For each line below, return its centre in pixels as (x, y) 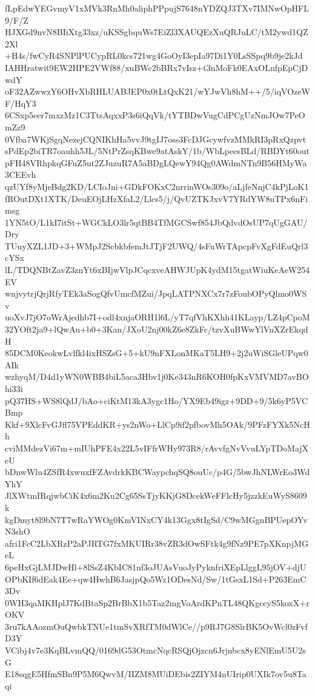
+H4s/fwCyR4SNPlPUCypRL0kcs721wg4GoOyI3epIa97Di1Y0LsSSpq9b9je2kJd (154, 56)
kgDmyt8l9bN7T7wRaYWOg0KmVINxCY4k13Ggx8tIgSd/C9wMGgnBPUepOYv (156, 519)
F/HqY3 (21, 103)
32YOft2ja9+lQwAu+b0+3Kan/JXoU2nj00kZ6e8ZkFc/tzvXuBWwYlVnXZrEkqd (157, 329)
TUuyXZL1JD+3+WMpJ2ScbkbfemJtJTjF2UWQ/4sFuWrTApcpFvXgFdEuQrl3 (157, 245)
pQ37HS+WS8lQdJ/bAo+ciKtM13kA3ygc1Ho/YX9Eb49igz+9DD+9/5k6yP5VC (156, 400)
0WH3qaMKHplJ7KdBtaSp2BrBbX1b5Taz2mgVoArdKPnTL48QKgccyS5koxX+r (157, 602)
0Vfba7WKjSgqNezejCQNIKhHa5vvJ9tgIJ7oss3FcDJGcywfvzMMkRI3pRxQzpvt (156, 139)
